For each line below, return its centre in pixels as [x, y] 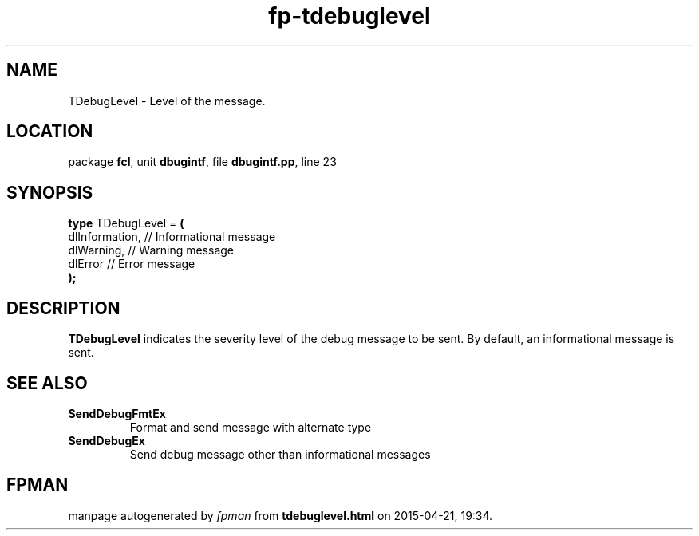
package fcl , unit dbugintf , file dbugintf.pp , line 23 [202, 162]
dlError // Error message [132, 264]
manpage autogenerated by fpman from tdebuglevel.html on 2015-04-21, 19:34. [280, 515]
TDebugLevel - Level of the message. [167, 100]
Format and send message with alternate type [251, 427]
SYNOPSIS [50, 192]
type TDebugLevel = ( [126, 223]
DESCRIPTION [63, 308]
